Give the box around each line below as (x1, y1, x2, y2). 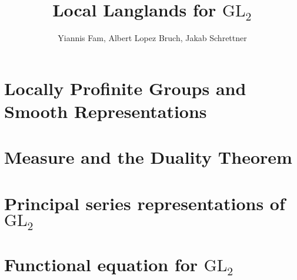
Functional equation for (4, 252, 198, 276)
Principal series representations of (4, 191, 285, 215)
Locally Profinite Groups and (4, 76, 246, 100)
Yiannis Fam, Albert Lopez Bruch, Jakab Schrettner (58, 32, 247, 44)
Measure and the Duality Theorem (4, 145, 292, 169)
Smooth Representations (4, 99, 207, 123)
